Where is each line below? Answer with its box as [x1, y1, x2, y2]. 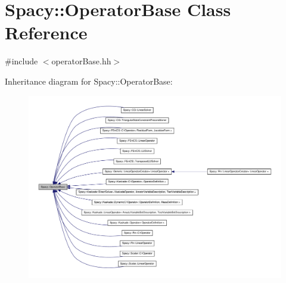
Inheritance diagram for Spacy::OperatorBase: [5, 74, 173, 87]
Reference [5, 20, 88, 45]
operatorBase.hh [51, 55, 111, 67]
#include [5, 55, 38, 67]
